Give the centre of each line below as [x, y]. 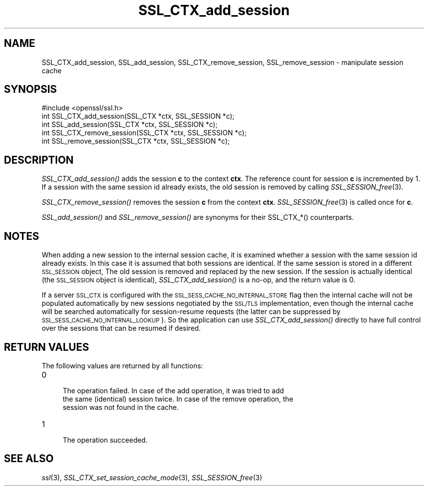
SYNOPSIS [31, 89]
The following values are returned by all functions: [122, 365]
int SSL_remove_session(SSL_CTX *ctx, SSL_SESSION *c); [136, 141]
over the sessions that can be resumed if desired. [121, 328]
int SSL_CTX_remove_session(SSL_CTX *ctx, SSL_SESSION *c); [144, 133]
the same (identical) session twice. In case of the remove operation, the [178, 399]
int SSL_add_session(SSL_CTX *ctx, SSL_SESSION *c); [130, 125]
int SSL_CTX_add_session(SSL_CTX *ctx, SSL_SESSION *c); [138, 116]
